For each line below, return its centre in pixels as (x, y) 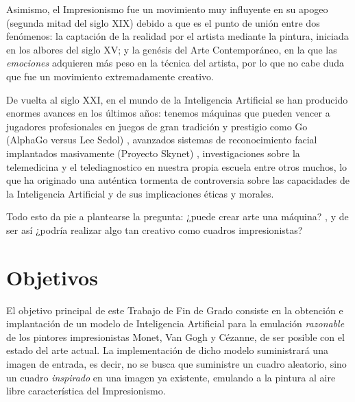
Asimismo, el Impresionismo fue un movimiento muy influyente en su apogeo (167, 9)
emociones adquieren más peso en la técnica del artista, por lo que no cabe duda (175, 63)
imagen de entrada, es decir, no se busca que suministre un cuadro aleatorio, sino (176, 364)
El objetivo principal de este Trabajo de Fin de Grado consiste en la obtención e (175, 310)
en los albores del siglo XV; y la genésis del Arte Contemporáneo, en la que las (172, 49)
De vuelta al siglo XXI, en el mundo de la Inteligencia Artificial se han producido (177, 99)
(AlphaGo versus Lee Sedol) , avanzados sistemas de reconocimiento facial (162, 140)
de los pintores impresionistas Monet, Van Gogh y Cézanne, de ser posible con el (175, 336)
